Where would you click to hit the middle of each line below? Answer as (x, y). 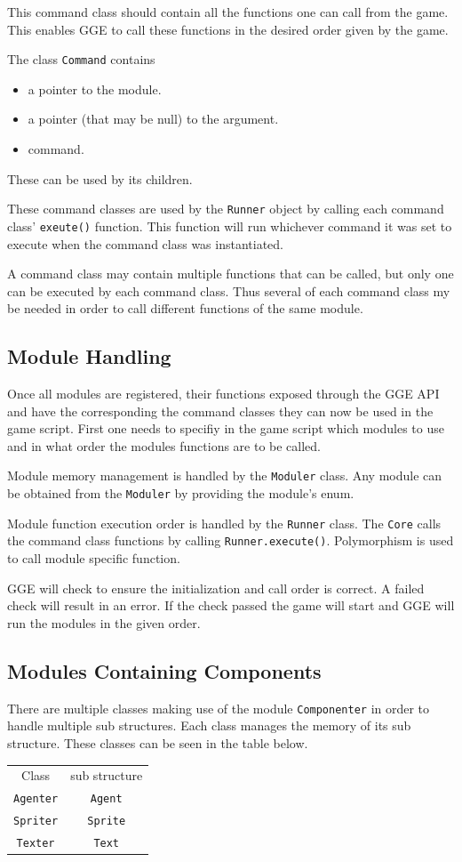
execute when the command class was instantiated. (145, 243)
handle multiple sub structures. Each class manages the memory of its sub (209, 725)
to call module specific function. (94, 558)
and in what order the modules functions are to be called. (164, 445)
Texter (36, 843)
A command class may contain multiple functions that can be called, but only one (231, 274)
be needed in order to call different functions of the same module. (185, 308)
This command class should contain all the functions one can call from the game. (228, 12)
